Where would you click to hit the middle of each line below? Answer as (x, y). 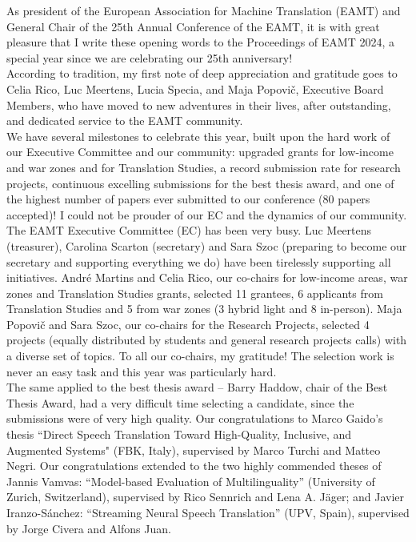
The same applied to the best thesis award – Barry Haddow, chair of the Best (197, 387)
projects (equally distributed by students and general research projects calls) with (207, 340)
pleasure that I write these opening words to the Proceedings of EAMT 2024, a (201, 42)
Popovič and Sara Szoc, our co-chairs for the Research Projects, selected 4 (188, 324)
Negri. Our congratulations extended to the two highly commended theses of (194, 466)
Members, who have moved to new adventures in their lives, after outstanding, (199, 104)
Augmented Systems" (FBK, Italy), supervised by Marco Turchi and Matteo (194, 450)
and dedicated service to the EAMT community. (125, 120)
